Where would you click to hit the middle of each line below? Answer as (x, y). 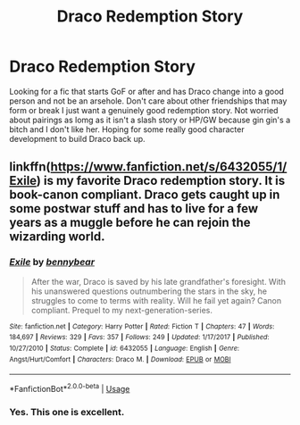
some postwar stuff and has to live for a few (134, 208)
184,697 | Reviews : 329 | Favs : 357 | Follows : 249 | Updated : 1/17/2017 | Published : (139, 337)
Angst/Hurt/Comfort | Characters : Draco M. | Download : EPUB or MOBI (120, 359)
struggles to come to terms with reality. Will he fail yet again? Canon (156, 300)
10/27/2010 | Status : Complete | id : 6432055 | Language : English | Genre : (124, 348)
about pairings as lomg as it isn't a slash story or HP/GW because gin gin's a (150, 120)
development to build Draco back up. (77, 138)
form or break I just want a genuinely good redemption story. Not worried (144, 110)
